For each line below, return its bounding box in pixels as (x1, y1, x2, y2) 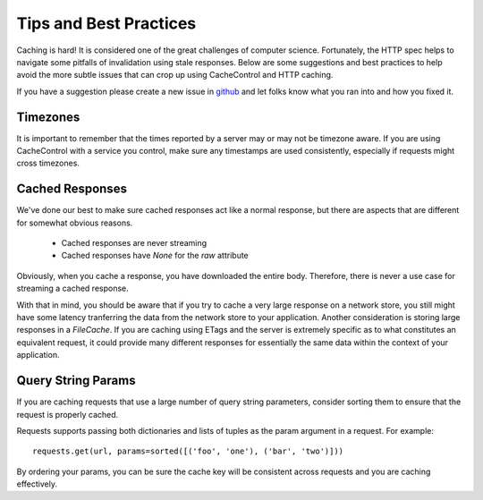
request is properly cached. (16, 409, 119, 419)
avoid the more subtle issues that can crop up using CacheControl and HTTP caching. (16, 70, 334, 81)
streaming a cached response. (16, 283, 129, 294)
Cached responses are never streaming (61, 238, 208, 249)
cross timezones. (16, 157, 80, 169)
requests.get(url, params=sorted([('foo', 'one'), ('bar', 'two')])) (32, 446, 344, 456)
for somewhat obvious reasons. (16, 217, 133, 228)
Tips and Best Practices (16, 13, 197, 33)
